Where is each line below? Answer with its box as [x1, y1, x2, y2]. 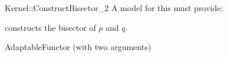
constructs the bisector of [5, 21, 96, 33]
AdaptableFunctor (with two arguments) [5, 41, 152, 53]
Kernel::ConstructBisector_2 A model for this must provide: [5, 2, 223, 13]
